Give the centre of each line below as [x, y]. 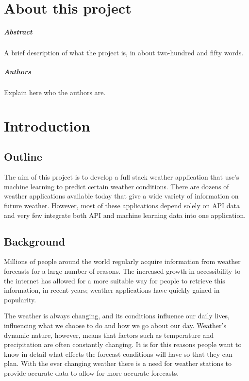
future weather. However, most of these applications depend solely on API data [122, 206]
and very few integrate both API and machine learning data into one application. [125, 215]
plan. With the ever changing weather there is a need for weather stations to [118, 363]
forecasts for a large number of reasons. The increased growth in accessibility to [122, 271]
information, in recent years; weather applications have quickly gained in [112, 290]
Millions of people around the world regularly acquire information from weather [122, 261]
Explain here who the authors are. [55, 92]
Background [35, 241]
